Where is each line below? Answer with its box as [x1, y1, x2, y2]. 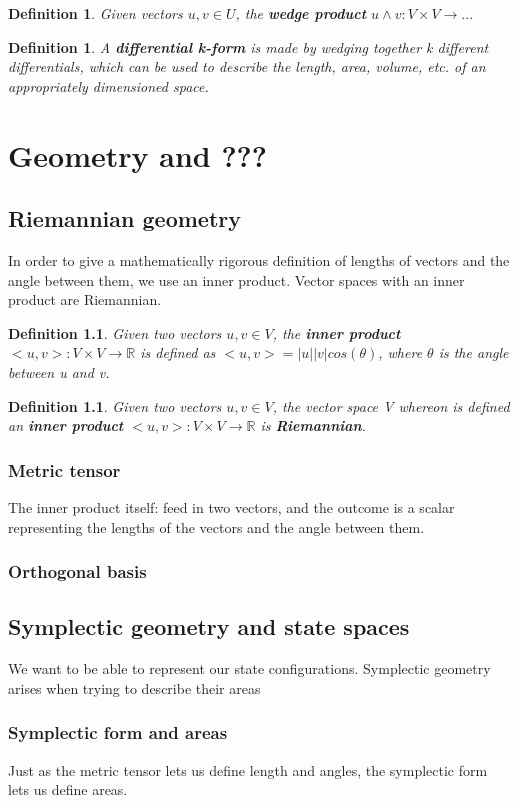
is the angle [438, 342, 509, 363]
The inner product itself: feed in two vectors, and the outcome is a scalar [8, 496, 455, 517]
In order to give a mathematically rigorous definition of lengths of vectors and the [8, 249, 510, 270]
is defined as [140, 342, 216, 363]
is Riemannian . [260, 415, 366, 436]
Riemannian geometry [8, 203, 241, 234]
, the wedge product [235, 3, 367, 23]
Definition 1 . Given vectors [8, 3, 183, 23]
